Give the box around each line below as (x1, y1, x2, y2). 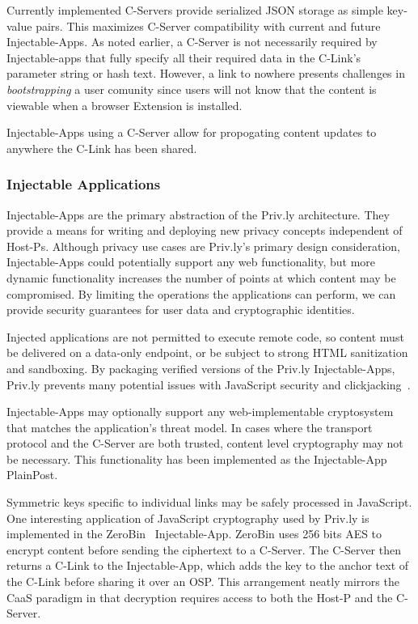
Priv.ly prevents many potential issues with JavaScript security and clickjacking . (6, 376, 411, 393)
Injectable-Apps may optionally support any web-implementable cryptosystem (6, 403, 394, 420)
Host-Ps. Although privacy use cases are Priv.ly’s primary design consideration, (6, 237, 400, 254)
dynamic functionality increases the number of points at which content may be (6, 269, 396, 286)
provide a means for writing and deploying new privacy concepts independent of (6, 222, 403, 239)
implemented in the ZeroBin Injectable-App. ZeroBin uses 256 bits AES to (6, 525, 382, 542)
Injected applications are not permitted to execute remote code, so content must (6, 328, 404, 345)
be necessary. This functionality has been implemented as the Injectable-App (6, 450, 387, 467)
